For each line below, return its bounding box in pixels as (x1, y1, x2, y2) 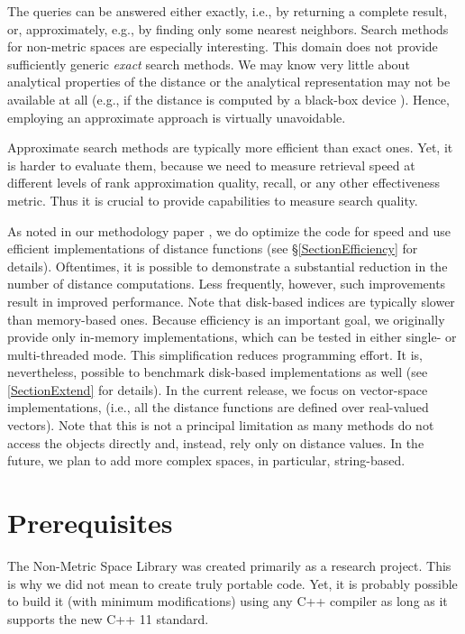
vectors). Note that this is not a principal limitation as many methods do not (7, 416, 434, 435)
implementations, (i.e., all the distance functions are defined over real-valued (7, 398, 429, 417)
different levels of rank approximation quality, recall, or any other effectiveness (7, 173, 440, 192)
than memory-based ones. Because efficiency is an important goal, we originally (7, 309, 445, 328)
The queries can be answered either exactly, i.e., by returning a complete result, (7, 2, 448, 20)
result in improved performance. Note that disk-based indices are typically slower (7, 291, 455, 310)
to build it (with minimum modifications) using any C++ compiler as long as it (7, 592, 448, 611)
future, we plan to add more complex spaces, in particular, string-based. (7, 451, 406, 470)
